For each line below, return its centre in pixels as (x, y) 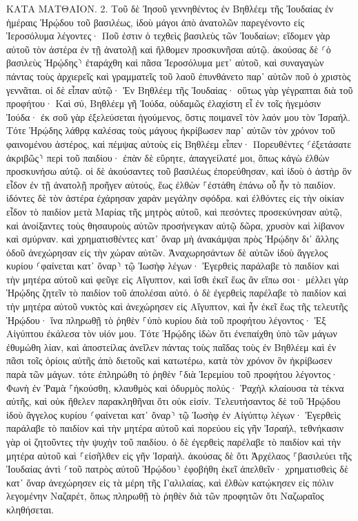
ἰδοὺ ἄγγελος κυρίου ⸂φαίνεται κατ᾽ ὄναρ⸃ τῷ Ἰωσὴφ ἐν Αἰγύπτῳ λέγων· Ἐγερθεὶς (173, 414)
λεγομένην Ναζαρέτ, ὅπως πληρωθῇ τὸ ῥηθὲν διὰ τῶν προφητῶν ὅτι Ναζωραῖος (165, 496)
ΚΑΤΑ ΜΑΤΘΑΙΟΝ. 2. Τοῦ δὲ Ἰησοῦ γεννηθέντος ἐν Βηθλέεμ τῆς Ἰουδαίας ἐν (170, 8)
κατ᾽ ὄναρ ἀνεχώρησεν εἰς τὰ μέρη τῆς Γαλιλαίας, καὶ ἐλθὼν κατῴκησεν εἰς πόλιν (170, 482)
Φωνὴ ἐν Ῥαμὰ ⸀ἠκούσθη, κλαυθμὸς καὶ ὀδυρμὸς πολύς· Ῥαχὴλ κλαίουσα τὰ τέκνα (175, 387)
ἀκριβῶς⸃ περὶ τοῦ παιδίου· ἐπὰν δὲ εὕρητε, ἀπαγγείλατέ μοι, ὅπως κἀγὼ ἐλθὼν (168, 157)
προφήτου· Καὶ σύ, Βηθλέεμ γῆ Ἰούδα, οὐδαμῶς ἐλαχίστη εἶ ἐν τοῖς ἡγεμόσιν (164, 103)
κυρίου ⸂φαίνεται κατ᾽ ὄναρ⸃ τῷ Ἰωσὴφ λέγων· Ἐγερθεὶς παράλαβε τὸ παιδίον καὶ (173, 266)
